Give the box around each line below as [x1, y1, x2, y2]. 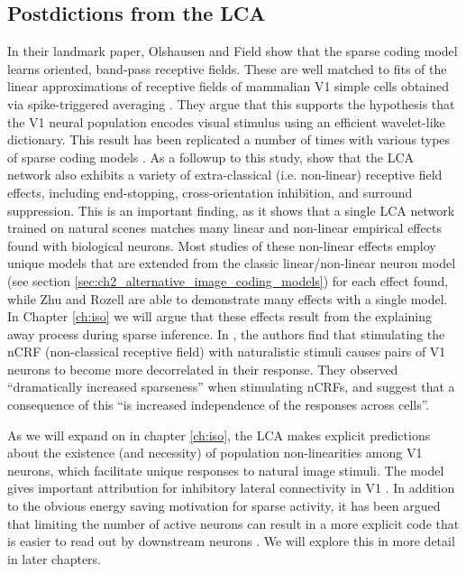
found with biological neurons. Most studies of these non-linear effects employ [7, 236, 436, 255]
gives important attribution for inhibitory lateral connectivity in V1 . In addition [7, 478, 455, 497]
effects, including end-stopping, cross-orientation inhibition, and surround [7, 182, 413, 201]
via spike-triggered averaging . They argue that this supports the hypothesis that [7, 94, 455, 113]
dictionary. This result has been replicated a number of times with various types [7, 130, 451, 149]
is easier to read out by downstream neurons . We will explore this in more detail [7, 532, 455, 551]
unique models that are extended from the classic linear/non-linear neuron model [7, 254, 456, 273]
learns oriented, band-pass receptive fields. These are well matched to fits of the [7, 59, 447, 78]
